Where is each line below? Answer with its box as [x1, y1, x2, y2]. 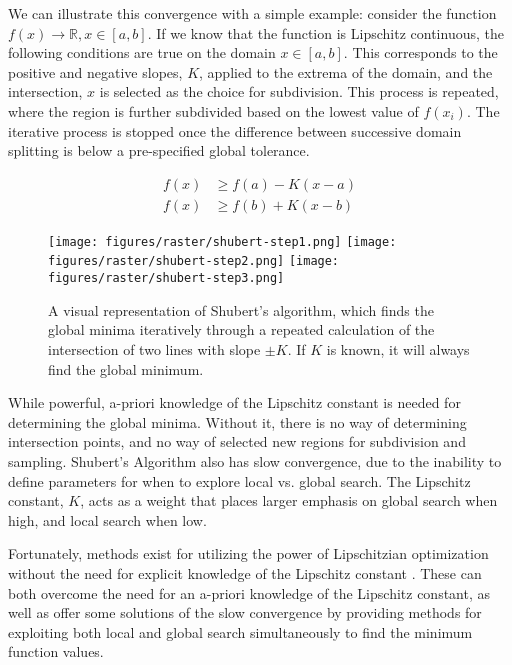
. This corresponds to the [343, 42, 498, 63]
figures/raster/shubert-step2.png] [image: [48, 254, 340, 269]
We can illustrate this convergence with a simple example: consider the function [8, 3, 497, 23]
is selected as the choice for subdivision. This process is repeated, [99, 81, 499, 102]
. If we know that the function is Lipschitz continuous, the [147, 22, 504, 43]
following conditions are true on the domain [8, 42, 276, 63]
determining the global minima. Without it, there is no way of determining [8, 411, 467, 432]
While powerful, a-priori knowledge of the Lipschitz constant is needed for [8, 392, 461, 413]
